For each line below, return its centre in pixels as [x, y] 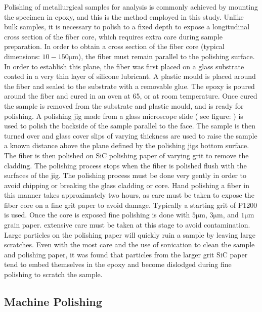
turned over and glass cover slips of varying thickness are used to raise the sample [131, 135]
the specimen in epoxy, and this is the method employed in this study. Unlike [124, 16]
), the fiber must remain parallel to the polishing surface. [166, 56]
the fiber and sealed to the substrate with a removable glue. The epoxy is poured [129, 86]
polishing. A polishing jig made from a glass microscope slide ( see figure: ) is [124, 116]
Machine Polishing [53, 302]
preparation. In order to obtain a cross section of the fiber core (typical [114, 46]
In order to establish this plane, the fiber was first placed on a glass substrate [124, 66]
